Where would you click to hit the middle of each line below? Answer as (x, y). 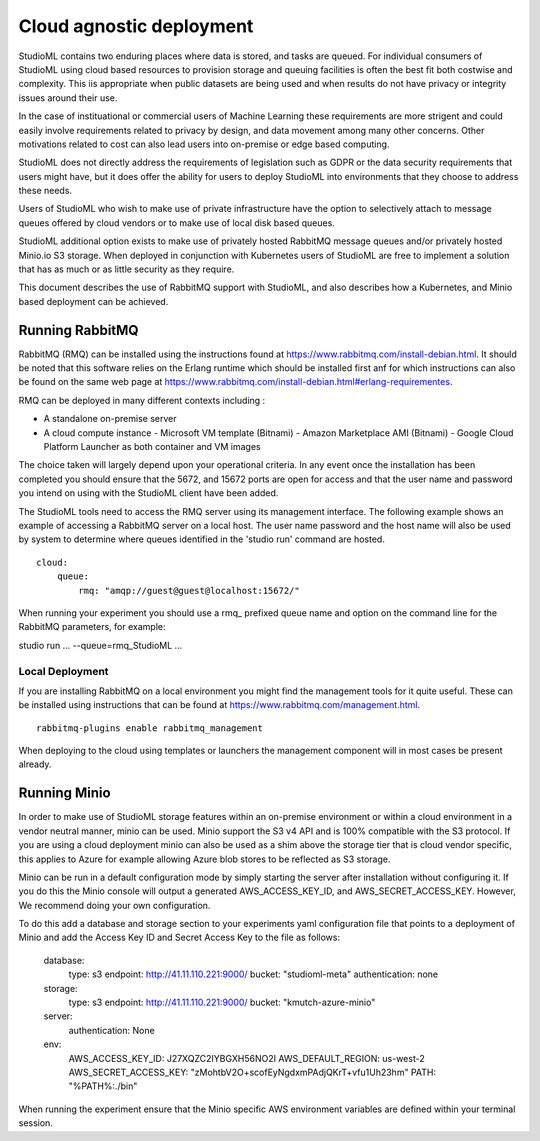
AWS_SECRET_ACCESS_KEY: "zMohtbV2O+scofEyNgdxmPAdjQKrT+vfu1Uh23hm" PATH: (252, 1072)
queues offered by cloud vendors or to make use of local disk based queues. (176, 222)
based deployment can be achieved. (93, 301)
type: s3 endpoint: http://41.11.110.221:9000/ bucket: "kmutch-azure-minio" (222, 1002)
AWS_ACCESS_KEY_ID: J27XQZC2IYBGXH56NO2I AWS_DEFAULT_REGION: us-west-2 (246, 1058)
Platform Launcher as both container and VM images (152, 447)
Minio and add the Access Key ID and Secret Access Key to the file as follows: (179, 937)
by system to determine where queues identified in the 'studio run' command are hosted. (201, 539)
